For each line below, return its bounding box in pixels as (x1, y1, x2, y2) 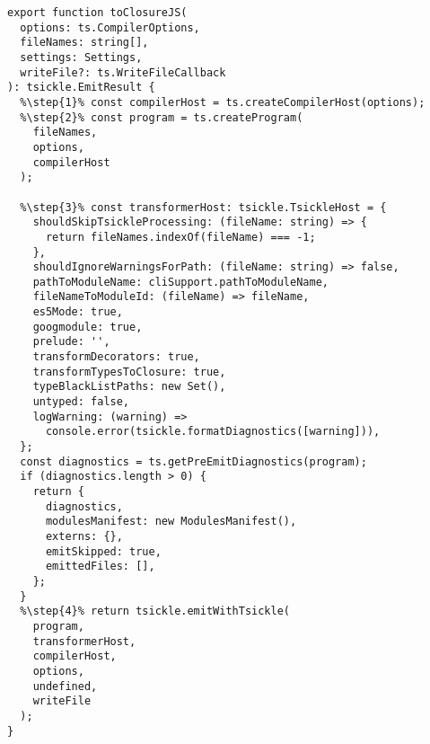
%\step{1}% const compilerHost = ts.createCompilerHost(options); (20, 95, 426, 109)
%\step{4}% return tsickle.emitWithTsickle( (20, 605, 290, 618)
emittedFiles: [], (45, 560, 155, 573)
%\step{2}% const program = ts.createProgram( (20, 111, 303, 124)
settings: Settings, (20, 50, 143, 64)
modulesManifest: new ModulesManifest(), (45, 515, 297, 528)
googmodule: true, (32, 320, 143, 333)
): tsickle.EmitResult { (7, 81, 155, 94)
